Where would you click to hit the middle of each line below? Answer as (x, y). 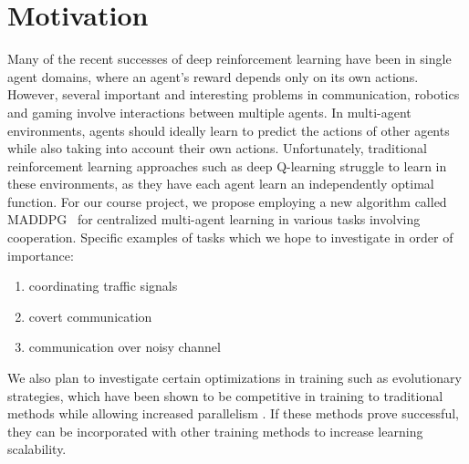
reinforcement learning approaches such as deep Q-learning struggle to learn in (227, 165)
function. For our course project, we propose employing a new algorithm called (227, 201)
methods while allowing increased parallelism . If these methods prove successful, (233, 413)
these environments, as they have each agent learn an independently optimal (221, 184)
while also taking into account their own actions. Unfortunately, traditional (217, 148)
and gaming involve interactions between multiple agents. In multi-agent (209, 112)
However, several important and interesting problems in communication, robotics (234, 94)
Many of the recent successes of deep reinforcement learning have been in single (229, 59)
